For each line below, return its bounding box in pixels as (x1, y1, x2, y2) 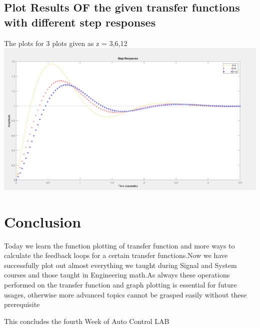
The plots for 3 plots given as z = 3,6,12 (4, 37, 127, 48)
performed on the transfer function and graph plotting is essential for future (4, 279, 237, 290)
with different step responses (4, 14, 156, 29)
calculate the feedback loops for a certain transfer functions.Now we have (4, 250, 228, 260)
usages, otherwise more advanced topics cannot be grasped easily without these (4, 289, 247, 299)
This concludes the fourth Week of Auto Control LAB (4, 315, 169, 326)
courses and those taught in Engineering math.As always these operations (4, 269, 230, 280)
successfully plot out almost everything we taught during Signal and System (4, 259, 237, 270)
